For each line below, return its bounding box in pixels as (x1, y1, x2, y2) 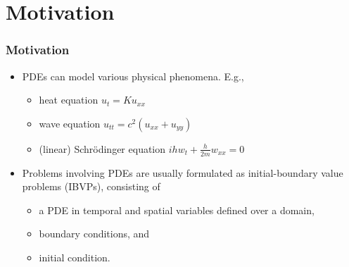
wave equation (39, 116, 101, 130)
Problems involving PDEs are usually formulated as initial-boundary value (22, 165, 343, 180)
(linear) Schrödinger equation (39, 141, 166, 156)
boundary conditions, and (39, 226, 150, 241)
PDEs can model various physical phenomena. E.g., (22, 68, 244, 83)
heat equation (39, 92, 99, 107)
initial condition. (39, 249, 110, 264)
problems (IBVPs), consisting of (22, 179, 160, 194)
